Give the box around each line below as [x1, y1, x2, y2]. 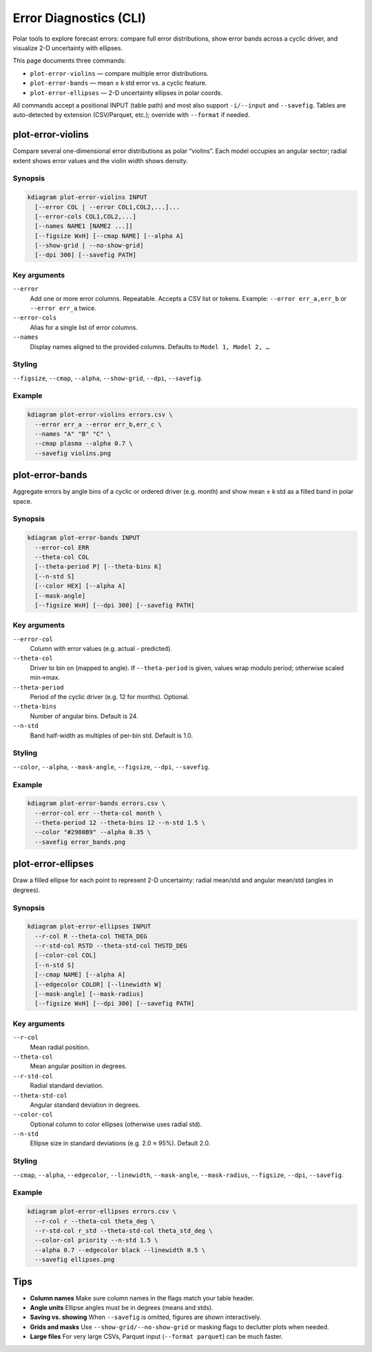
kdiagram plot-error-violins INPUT [27, 194, 147, 201]
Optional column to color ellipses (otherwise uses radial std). [30, 1120, 203, 1128]
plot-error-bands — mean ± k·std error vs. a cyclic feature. [30, 79, 207, 87]
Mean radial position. [30, 1043, 90, 1051]
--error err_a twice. [30, 304, 96, 312]
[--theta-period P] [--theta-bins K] [34, 563, 162, 571]
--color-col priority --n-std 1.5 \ [34, 1236, 158, 1245]
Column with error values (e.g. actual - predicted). [30, 645, 172, 653]
